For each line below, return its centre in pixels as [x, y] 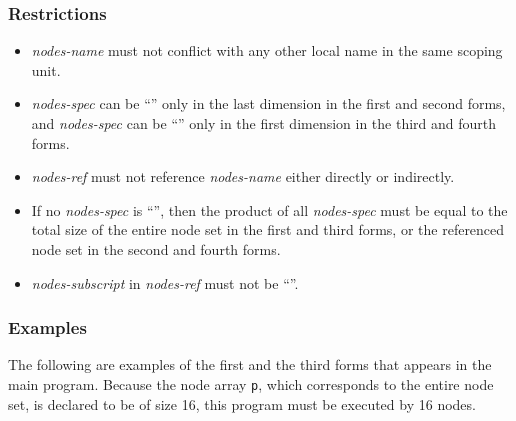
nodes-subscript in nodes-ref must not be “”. [165, 282]
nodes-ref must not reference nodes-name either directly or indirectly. [243, 176]
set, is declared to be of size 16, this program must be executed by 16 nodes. [242, 403]
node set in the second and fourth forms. [156, 248]
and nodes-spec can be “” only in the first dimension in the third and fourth [264, 123]
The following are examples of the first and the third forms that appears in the [250, 364]
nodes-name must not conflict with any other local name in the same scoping [267, 50]
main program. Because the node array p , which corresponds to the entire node [251, 383]
